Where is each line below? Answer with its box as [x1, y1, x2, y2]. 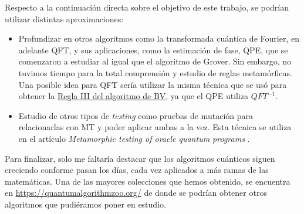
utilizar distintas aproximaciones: [5, 12, 124, 25]
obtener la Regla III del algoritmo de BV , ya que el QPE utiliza [18, 90, 249, 102]
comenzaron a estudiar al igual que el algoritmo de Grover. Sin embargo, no [18, 55, 292, 67]
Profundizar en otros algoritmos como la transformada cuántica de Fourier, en [18, 32, 299, 45]
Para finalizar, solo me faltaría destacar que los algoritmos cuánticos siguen [5, 152, 275, 164]
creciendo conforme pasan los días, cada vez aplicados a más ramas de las [5, 164, 269, 176]
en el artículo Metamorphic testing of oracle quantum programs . [18, 132, 250, 144]
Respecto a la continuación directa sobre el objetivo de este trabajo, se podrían [5, 1, 289, 13]
